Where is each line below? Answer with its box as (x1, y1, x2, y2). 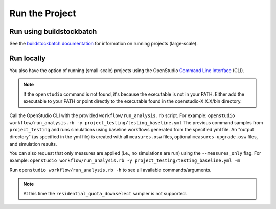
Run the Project (9, 8, 76, 19)
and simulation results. (9, 141, 57, 147)
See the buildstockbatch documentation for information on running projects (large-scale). (9, 41, 198, 47)
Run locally (9, 54, 46, 62)
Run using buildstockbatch (9, 27, 97, 36)
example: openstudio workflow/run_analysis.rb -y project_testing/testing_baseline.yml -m (9, 157, 240, 164)
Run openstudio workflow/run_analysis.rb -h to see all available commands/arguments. (9, 167, 212, 173)
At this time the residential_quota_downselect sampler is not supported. (23, 191, 187, 197)
